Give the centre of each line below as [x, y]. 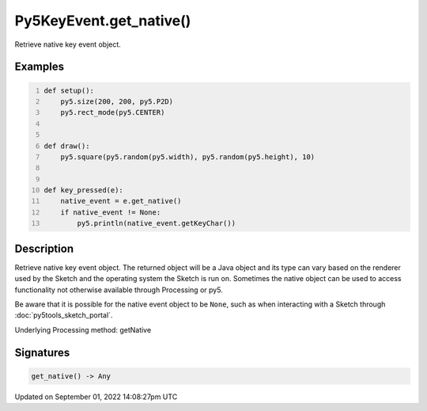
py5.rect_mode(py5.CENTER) [113, 112]
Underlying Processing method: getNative [83, 329]
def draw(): [67, 146]
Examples [40, 67]
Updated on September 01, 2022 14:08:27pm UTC [96, 397]
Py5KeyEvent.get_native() [103, 21]
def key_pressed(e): [84, 190]
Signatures [42, 352]
